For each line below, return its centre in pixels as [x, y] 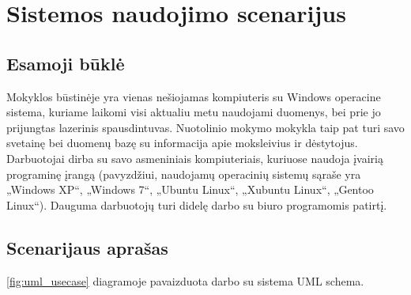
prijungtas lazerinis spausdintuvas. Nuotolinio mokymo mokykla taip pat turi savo [205, 127]
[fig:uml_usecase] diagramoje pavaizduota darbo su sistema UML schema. [185, 280]
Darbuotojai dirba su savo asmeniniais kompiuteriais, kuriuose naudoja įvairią [195, 158]
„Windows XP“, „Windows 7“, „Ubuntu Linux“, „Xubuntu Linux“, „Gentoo [190, 189]
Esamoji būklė [66, 63]
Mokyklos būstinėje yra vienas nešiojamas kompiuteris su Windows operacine [194, 96]
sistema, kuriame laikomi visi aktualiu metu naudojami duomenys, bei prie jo [194, 112]
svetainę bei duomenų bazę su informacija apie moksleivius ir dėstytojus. [182, 143]
